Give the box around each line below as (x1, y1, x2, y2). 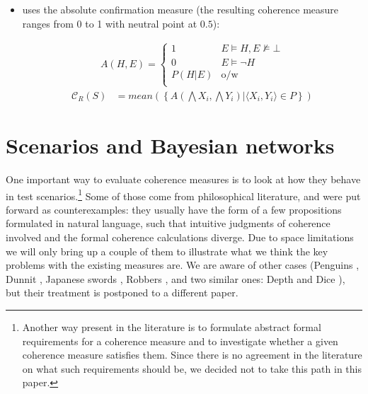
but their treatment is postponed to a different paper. (6, 285, 238, 300)
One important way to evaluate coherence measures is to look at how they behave (6, 172, 361, 186)
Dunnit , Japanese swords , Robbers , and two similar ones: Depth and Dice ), (6, 271, 345, 286)
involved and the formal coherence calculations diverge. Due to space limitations (6, 230, 354, 245)
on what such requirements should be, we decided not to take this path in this (22, 361, 362, 376)
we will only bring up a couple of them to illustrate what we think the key (6, 243, 328, 258)
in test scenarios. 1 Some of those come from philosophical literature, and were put (6, 186, 361, 203)
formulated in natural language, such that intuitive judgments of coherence (6, 216, 330, 231)
